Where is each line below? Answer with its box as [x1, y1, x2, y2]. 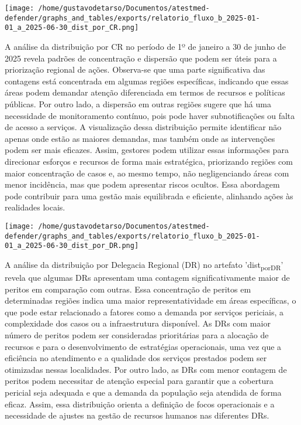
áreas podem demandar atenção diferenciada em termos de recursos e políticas [5, 86, 285, 98]
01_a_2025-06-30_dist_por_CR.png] [5, 23, 139, 32]
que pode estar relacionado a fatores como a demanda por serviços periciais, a [5, 305, 283, 318]
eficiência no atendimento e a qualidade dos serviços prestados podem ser [5, 352, 267, 364]
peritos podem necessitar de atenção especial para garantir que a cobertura [5, 375, 274, 387]
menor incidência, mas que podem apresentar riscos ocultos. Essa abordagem [5, 178, 280, 191]
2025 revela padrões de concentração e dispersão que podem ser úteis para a [5, 52, 277, 64]
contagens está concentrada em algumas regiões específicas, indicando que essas [5, 74, 289, 87]
